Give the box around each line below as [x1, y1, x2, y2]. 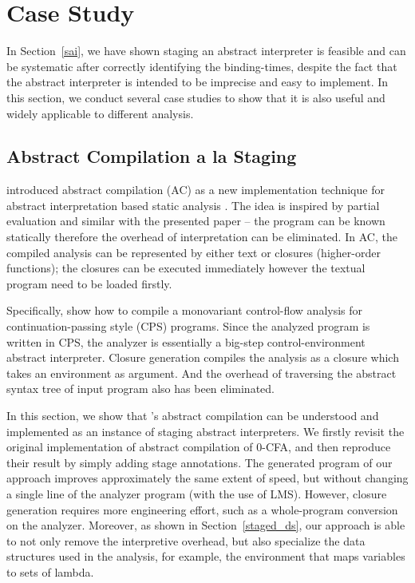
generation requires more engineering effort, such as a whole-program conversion [6, 501, 398, 518]
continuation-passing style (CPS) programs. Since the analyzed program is [6, 318, 370, 335]
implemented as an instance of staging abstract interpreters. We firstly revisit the [6, 422, 405, 439]
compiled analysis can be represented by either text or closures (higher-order [6, 244, 381, 260]
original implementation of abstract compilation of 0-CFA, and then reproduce [6, 438, 391, 455]
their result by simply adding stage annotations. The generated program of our [6, 454, 393, 470]
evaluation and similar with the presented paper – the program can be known [6, 212, 385, 229]
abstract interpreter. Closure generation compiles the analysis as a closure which [6, 349, 399, 366]
